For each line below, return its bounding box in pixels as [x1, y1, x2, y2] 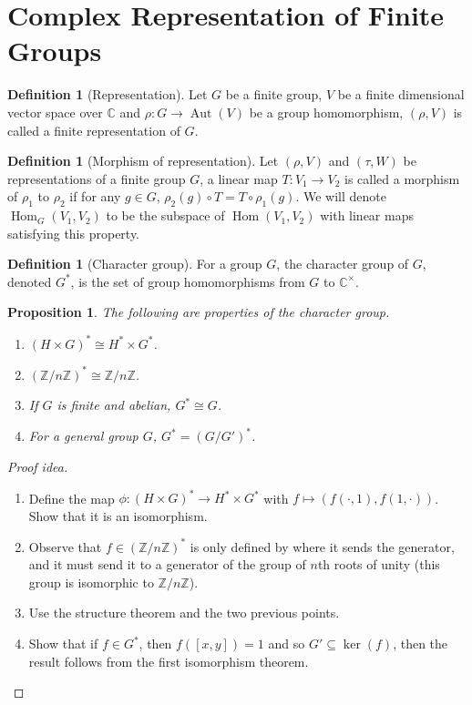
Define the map [28, 488, 115, 507]
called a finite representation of [7, 120, 180, 139]
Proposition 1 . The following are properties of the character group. [7, 302, 390, 322]
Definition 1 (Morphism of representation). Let [7, 151, 279, 170]
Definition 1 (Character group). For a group [7, 254, 262, 273]
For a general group [28, 426, 139, 445]
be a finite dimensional [337, 85, 465, 104]
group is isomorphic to [28, 572, 154, 591]
